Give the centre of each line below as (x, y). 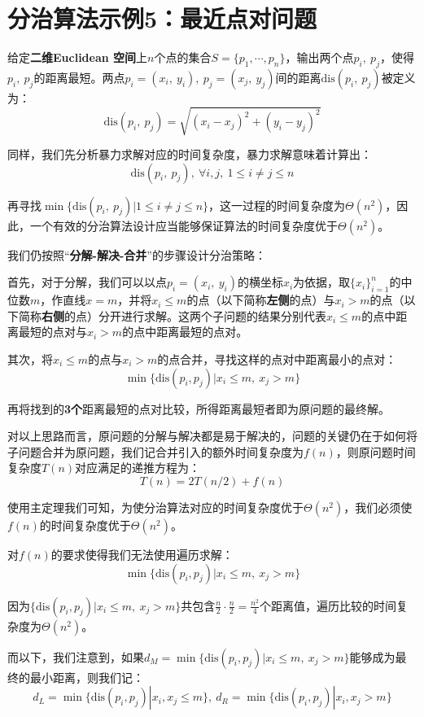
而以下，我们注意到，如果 (76, 656)
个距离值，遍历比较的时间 (328, 605)
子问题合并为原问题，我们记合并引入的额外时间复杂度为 (155, 451)
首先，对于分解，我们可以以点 (87, 282)
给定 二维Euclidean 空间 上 (78, 57)
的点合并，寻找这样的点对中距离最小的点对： (277, 359)
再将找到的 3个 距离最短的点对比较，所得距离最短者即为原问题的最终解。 (199, 408)
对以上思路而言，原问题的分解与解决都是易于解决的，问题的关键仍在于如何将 (212, 436)
